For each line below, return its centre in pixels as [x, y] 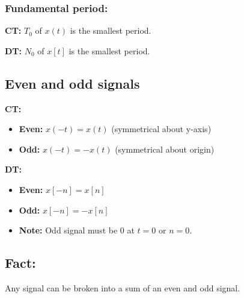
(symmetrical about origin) [165, 149]
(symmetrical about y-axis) [161, 129]
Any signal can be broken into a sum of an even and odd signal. [123, 287]
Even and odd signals [72, 83]
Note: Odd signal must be [68, 230]
